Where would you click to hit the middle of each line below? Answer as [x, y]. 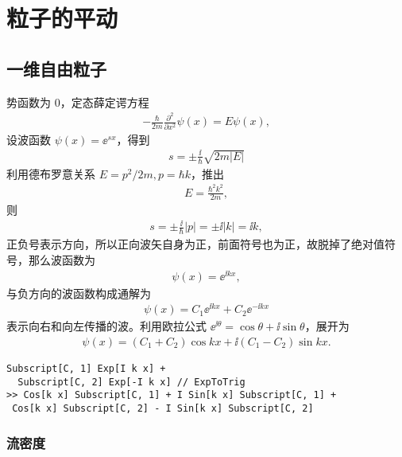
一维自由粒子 [56, 68]
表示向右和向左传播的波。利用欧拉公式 [106, 326]
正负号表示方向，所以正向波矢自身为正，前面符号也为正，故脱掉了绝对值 [195, 244]
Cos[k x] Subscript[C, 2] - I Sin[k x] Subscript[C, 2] [163, 408]
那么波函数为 [62, 259]
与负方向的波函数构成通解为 [79, 293]
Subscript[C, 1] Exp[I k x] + [86, 368]
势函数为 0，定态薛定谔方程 [78, 102]
